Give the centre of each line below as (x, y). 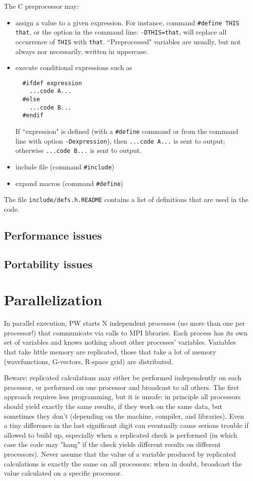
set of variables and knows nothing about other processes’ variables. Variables (120, 342)
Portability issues (48, 264)
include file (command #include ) (65, 166)
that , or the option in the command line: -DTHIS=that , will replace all (121, 32)
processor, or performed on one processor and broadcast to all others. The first (122, 387)
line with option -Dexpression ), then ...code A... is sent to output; (120, 140)
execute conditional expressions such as (74, 67)
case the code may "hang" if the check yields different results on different (112, 444)
